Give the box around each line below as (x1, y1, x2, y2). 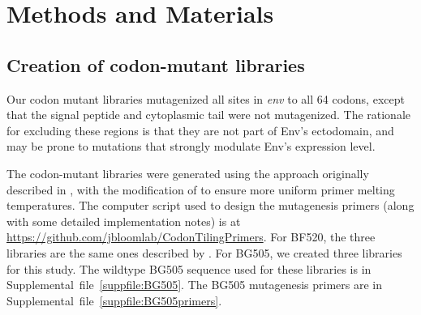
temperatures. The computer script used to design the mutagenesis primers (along (6, 197, 415, 214)
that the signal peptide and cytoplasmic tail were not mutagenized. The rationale (6, 106, 411, 123)
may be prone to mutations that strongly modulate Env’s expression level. (6, 138, 376, 155)
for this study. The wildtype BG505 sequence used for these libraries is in (6, 260, 372, 277)
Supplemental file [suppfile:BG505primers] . (6, 292, 222, 309)
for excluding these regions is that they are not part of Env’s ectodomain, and (6, 121, 394, 138)
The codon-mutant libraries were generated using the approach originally (6, 164, 369, 181)
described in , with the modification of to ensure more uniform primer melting (6, 181, 395, 198)
